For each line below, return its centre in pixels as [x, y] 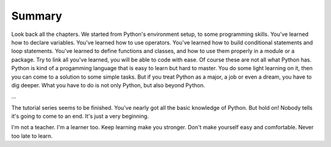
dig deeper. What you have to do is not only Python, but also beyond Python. [108, 85]
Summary [37, 16]
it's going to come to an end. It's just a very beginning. [80, 117]
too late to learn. [32, 136]
